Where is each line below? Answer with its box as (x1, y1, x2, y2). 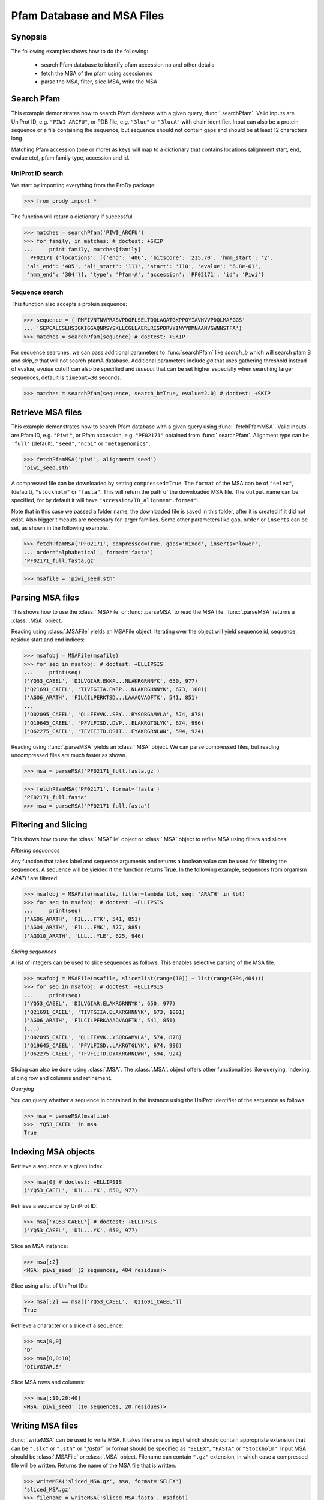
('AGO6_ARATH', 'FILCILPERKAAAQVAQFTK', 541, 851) (23, 1017, 176, 1024)
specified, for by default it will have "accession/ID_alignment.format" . (11, 497, 199, 504)
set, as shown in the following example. (11, 524, 109, 532)
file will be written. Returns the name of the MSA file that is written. (11, 1462, 176, 1469)
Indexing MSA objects (11, 1147, 95, 1157)
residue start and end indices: (11, 636, 85, 643)
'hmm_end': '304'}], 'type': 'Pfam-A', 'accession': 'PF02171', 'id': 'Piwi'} (27, 271, 265, 278)
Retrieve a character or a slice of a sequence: (11, 1322, 124, 1329)
